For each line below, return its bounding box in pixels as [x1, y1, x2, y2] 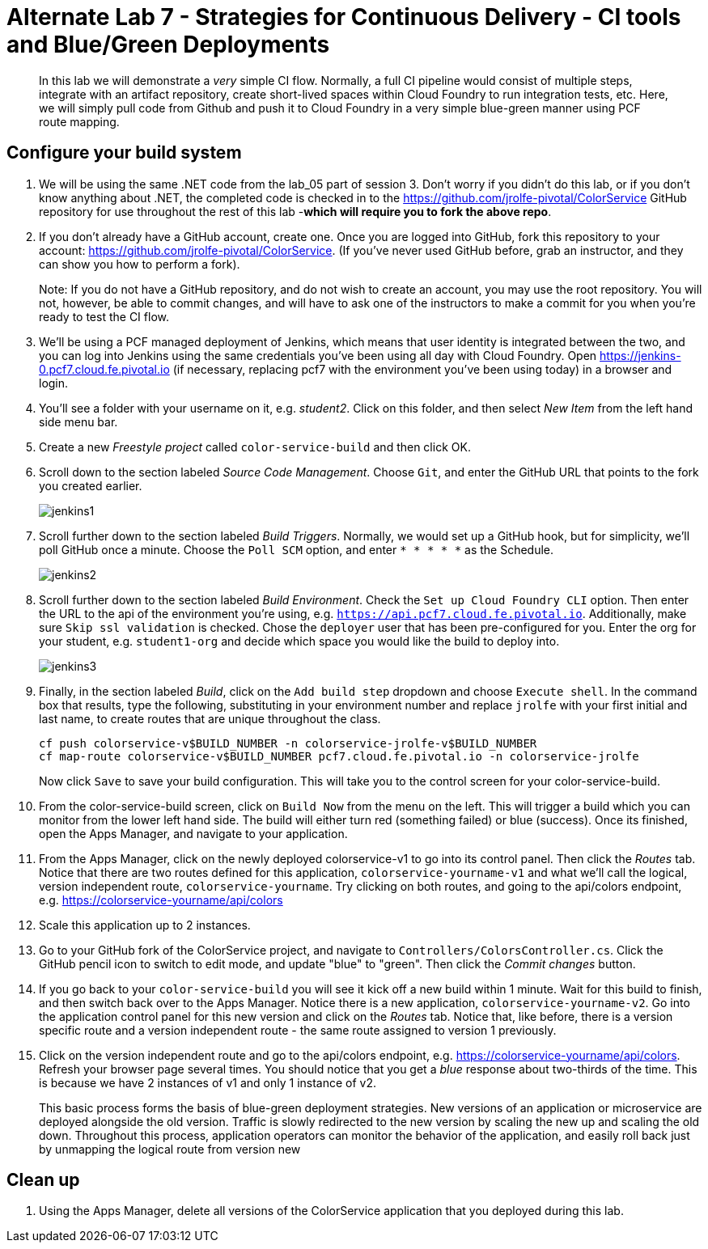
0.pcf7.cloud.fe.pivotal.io [39, 362, 170, 376]
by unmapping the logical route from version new [39, 1141, 301, 1156]
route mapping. [39, 114, 120, 129]
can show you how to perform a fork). [39, 256, 240, 271]
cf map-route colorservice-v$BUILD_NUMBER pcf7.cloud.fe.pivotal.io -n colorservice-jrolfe [39, 749, 639, 763]
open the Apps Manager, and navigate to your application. [39, 826, 348, 840]
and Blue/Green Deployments [6, 31, 330, 58]
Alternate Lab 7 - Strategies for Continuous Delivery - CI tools [6, 3, 681, 31]
